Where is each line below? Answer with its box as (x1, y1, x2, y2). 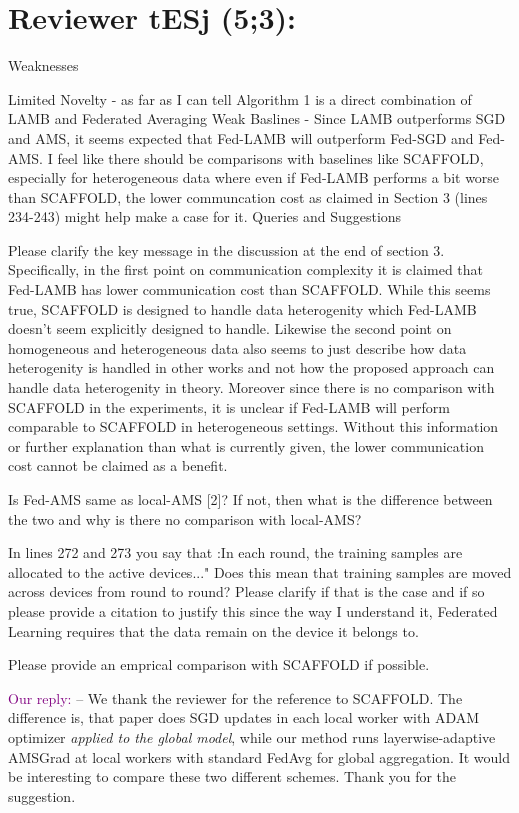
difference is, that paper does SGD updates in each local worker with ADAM (8, 707, 480, 728)
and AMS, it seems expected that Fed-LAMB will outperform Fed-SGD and (8, 127, 474, 148)
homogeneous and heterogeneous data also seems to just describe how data (8, 337, 467, 358)
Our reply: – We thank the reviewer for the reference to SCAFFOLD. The (8, 687, 463, 708)
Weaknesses (8, 55, 79, 76)
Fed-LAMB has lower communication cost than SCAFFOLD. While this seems (8, 279, 491, 300)
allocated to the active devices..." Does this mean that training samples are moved (8, 561, 512, 582)
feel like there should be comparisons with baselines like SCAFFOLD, (57, 147, 484, 168)
